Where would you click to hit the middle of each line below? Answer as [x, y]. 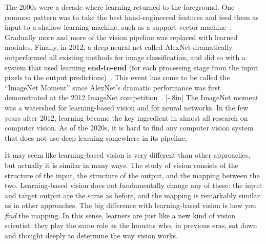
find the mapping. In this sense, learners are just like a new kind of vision [120, 215]
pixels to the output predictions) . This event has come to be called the [117, 77]
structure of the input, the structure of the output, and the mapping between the [132, 175]
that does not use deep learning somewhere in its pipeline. [96, 137]
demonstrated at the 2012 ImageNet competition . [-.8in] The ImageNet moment [132, 97]
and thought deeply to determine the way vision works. [91, 236]
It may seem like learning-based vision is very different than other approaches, [127, 155]
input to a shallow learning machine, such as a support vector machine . [118, 27]
